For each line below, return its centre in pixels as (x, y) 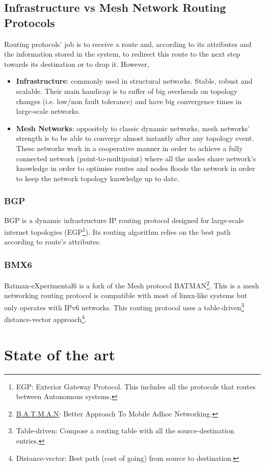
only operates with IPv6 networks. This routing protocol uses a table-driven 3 (124, 306)
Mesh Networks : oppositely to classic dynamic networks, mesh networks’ (133, 128)
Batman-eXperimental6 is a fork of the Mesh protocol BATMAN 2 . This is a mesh (132, 285)
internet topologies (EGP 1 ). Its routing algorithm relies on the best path (117, 231)
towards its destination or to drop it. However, (77, 64)
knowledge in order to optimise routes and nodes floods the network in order (136, 168)
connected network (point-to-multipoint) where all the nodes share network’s (136, 158)
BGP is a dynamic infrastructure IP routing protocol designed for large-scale (124, 220)
